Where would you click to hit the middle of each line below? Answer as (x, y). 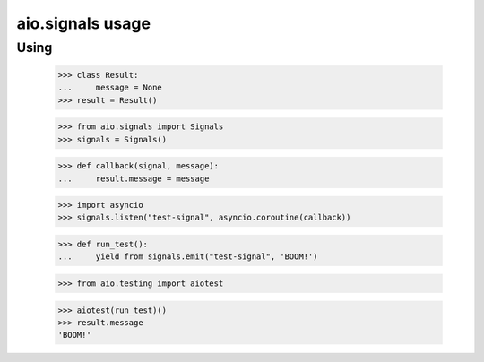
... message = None (110, 88)
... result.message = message (134, 178)
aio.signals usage (84, 23)
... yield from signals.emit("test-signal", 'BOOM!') (188, 257)
